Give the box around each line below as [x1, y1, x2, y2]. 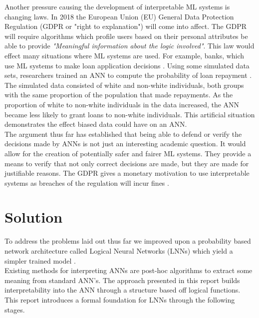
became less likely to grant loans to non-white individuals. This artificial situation [4, 109, 255, 119]
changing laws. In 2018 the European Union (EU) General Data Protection [4, 11, 234, 21]
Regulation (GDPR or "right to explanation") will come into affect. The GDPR [4, 21, 247, 31]
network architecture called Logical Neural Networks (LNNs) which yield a [4, 246, 233, 256]
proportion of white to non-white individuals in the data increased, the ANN [4, 99, 240, 109]
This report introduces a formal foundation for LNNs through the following [4, 294, 235, 305]
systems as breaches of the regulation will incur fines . [4, 177, 169, 188]
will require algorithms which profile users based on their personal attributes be [4, 30, 248, 41]
